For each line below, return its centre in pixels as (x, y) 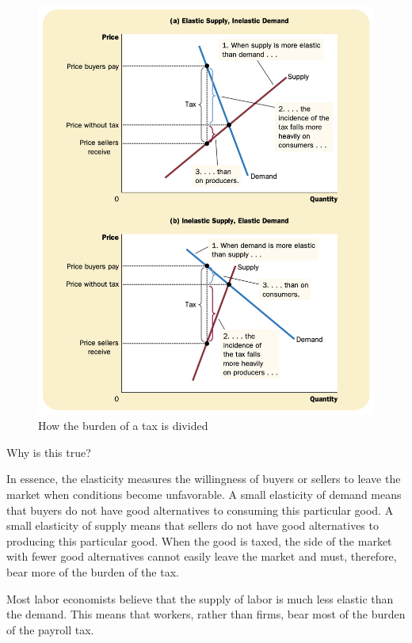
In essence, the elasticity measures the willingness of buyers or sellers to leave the (204, 479)
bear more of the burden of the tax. (93, 571)
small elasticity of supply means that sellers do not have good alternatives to (193, 525)
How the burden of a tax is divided (123, 426)
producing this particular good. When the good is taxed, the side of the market (199, 540)
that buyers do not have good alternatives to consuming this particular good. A (200, 510)
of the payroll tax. (50, 629)
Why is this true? (49, 452)
